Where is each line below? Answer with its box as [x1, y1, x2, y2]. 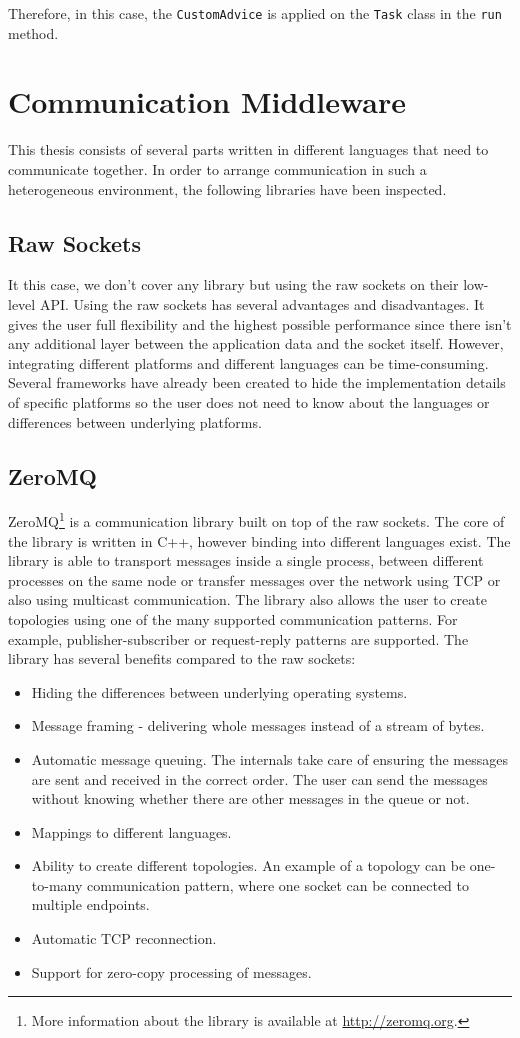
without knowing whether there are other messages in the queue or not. [31, 788, 470, 809]
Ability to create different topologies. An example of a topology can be [31, 855, 466, 876]
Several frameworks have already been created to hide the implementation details [8, 372, 506, 393]
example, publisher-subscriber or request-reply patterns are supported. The [8, 628, 469, 649]
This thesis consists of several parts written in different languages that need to [8, 139, 489, 160]
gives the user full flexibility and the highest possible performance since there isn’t [8, 313, 512, 334]
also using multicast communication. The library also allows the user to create [8, 589, 487, 610]
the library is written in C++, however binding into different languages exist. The [8, 530, 511, 551]
